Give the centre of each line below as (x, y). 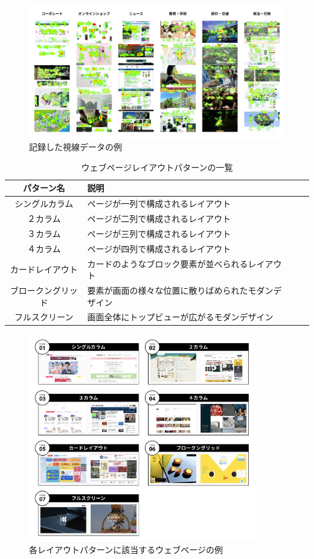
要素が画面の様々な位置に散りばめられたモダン (180, 290)
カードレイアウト (44, 269)
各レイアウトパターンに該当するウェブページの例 (126, 549)
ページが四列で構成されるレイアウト (159, 248)
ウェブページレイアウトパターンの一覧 (157, 167)
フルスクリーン (44, 317)
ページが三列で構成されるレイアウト (159, 233)
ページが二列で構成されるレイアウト (159, 218)
